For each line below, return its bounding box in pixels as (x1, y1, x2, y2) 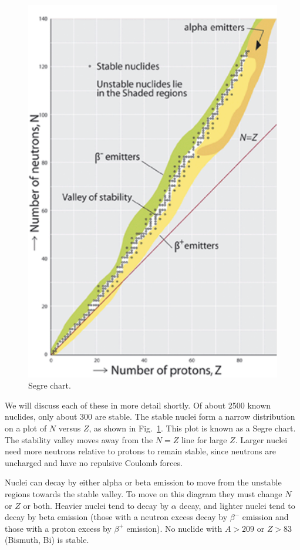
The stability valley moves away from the (5, 433, 153, 446)
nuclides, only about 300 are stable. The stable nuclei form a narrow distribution (5, 410, 295, 423)
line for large (181, 433, 227, 446)
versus (58, 421, 81, 434)
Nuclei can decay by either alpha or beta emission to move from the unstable (5, 476, 282, 488)
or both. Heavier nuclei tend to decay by (23, 499, 169, 511)
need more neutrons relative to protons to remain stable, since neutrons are (5, 445, 276, 457)
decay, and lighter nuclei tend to (179, 499, 295, 511)
